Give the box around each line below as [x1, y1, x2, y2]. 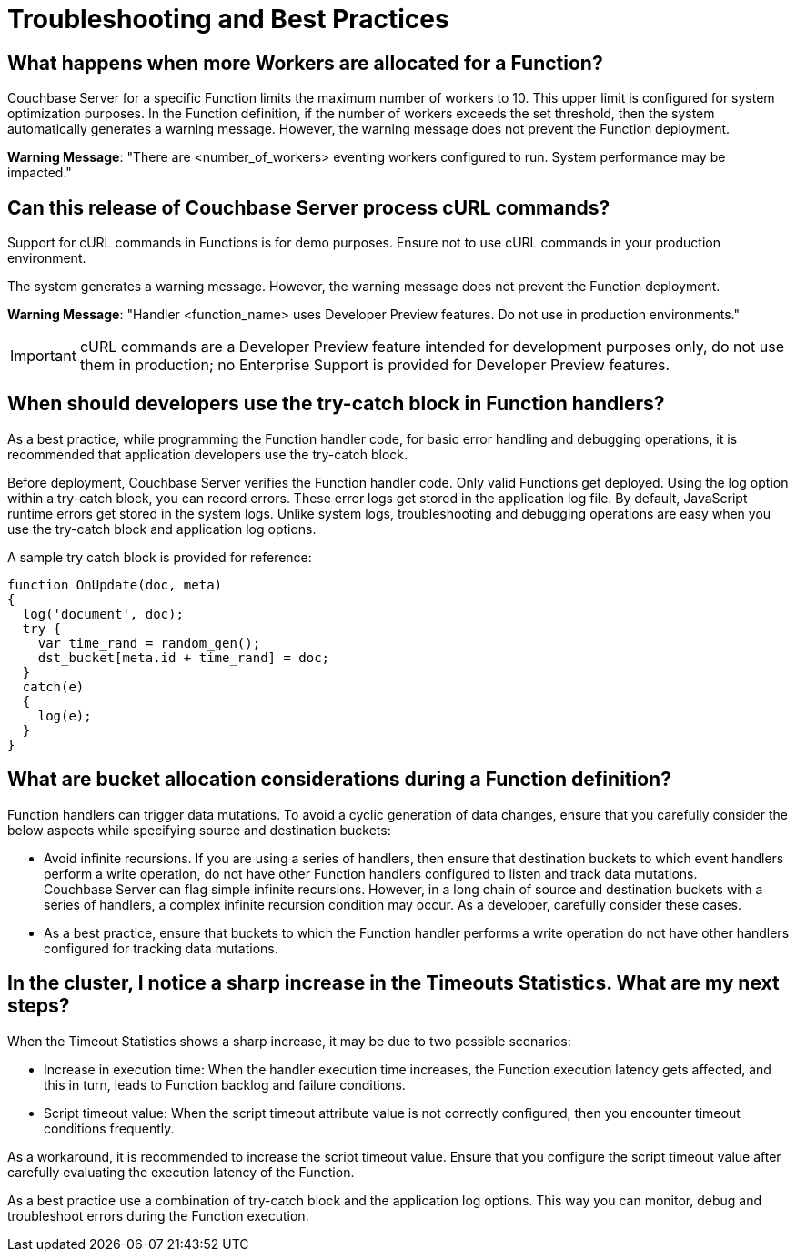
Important [10, 347, 76, 366]
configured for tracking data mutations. [44, 940, 278, 956]
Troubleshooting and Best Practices [7, 4, 449, 35]
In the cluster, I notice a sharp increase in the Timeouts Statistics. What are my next [7, 972, 780, 995]
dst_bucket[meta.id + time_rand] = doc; [37, 650, 330, 665]
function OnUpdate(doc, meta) [7, 577, 223, 592]
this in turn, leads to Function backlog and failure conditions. [44, 1076, 406, 1093]
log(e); [37, 708, 92, 723]
